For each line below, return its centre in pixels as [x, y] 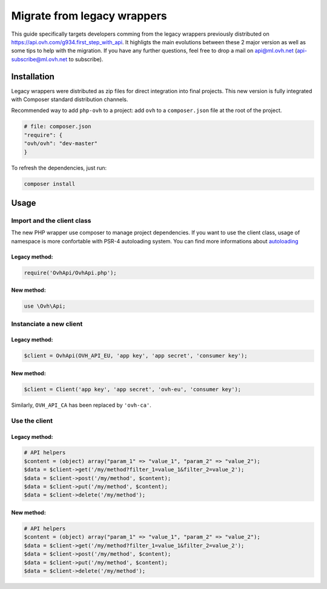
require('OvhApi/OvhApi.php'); [71, 273]
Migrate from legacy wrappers [89, 16]
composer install [50, 184]
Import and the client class [51, 220]
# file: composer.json [58, 127]
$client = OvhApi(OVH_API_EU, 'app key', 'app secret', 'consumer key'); [136, 356]
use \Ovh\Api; [45, 306]
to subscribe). [86, 59]
